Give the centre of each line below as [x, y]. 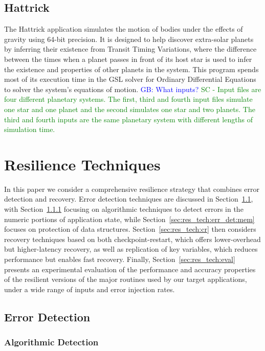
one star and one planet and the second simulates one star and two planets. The [130, 109]
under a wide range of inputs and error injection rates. [90, 289]
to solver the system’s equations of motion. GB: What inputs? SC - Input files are [133, 89]
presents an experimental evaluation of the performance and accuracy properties [130, 269]
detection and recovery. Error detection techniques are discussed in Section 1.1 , [129, 199]
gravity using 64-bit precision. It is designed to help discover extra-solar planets [129, 39]
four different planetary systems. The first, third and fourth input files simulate [128, 99]
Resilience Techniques [82, 164]
